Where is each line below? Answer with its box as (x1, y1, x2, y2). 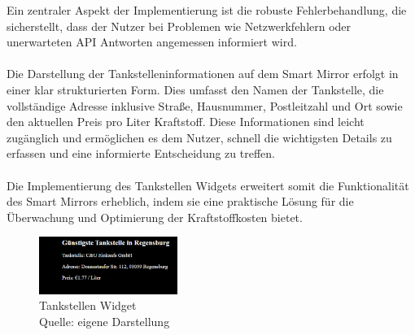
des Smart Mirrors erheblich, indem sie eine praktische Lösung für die (7, 193, 354, 210)
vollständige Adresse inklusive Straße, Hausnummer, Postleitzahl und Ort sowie (7, 97, 403, 114)
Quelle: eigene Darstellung (39, 312, 170, 329)
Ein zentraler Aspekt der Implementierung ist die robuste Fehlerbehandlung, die (7, 2, 407, 18)
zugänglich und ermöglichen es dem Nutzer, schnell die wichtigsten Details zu (7, 128, 392, 146)
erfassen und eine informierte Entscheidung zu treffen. (7, 145, 275, 162)
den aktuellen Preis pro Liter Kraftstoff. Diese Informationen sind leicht (7, 113, 365, 130)
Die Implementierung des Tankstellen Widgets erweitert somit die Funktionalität (7, 176, 409, 194)
